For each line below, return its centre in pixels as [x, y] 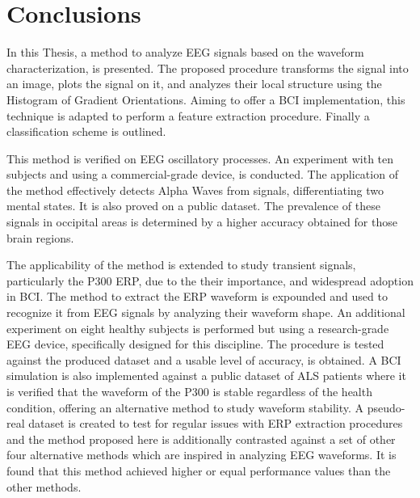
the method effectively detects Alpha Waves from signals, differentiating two [195, 190]
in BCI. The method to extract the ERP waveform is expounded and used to [197, 296]
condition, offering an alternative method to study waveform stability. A [185, 407]
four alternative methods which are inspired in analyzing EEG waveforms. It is [202, 455]
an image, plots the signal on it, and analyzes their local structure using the [194, 84]
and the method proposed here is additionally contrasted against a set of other [201, 439]
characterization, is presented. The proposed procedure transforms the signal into [208, 68]
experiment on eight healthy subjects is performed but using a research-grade [198, 328]
